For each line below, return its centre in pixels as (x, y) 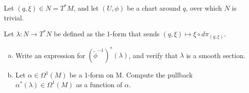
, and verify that (153, 55)
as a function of (99, 84)
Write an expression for (50, 55)
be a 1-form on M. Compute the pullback (131, 75)
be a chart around (154, 8)
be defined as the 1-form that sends (107, 34)
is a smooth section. (216, 55)
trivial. (14, 17)
